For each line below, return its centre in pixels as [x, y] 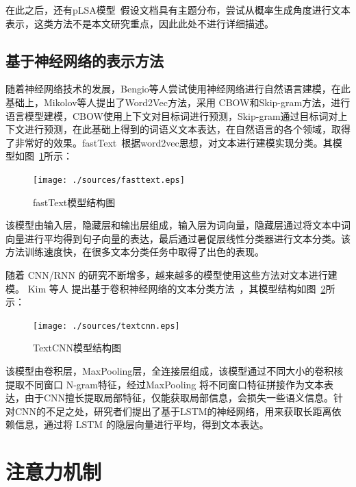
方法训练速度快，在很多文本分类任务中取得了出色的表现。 [135, 252]
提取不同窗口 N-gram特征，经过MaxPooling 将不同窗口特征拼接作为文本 [165, 384]
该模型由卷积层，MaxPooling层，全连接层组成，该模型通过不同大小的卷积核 [175, 371]
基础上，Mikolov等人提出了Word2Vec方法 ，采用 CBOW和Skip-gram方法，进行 [178, 102]
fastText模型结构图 [74, 202]
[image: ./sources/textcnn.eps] [106, 326]
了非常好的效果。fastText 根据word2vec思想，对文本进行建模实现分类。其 [169, 142]
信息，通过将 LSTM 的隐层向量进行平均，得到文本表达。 [142, 424]
